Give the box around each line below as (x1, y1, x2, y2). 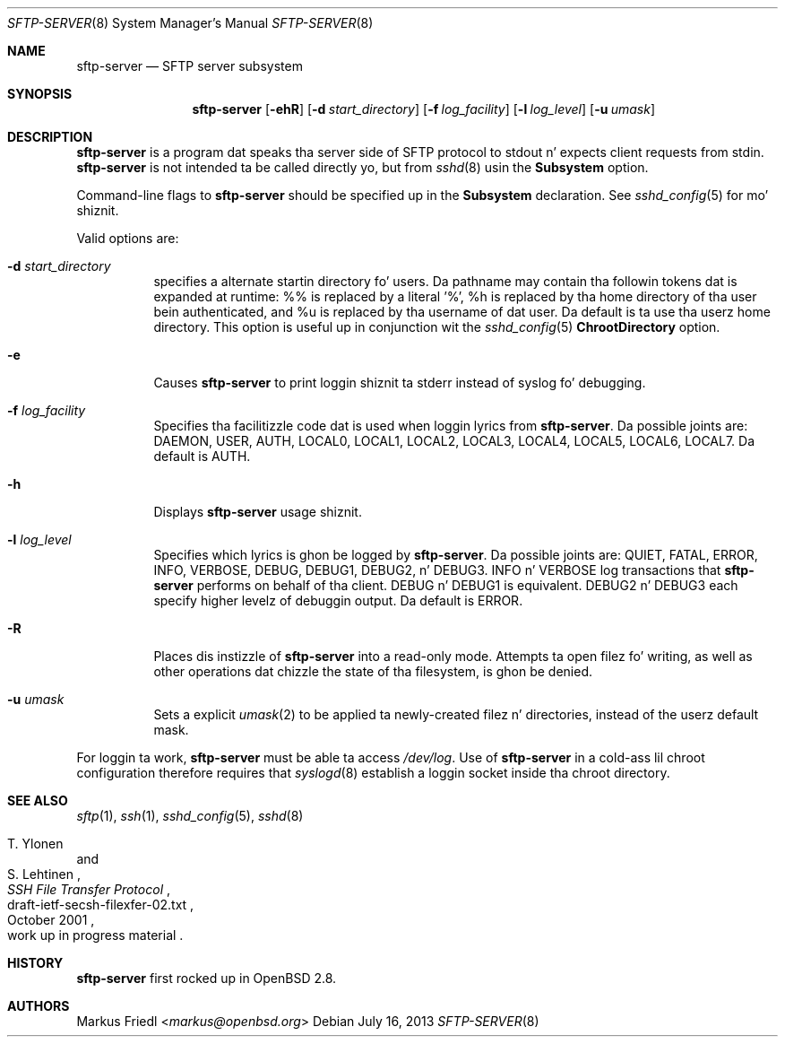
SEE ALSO (7, 793, 68, 808)
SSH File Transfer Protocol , (7, 882, 170, 897)
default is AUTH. (153, 448, 251, 464)
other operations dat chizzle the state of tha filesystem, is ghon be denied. (153, 664, 593, 679)
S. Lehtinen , (7, 866, 81, 882)
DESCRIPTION (7, 129, 93, 144)
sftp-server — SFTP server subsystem (76, 58, 303, 74)
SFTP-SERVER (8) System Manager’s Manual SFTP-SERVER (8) (7, 15, 374, 30)
